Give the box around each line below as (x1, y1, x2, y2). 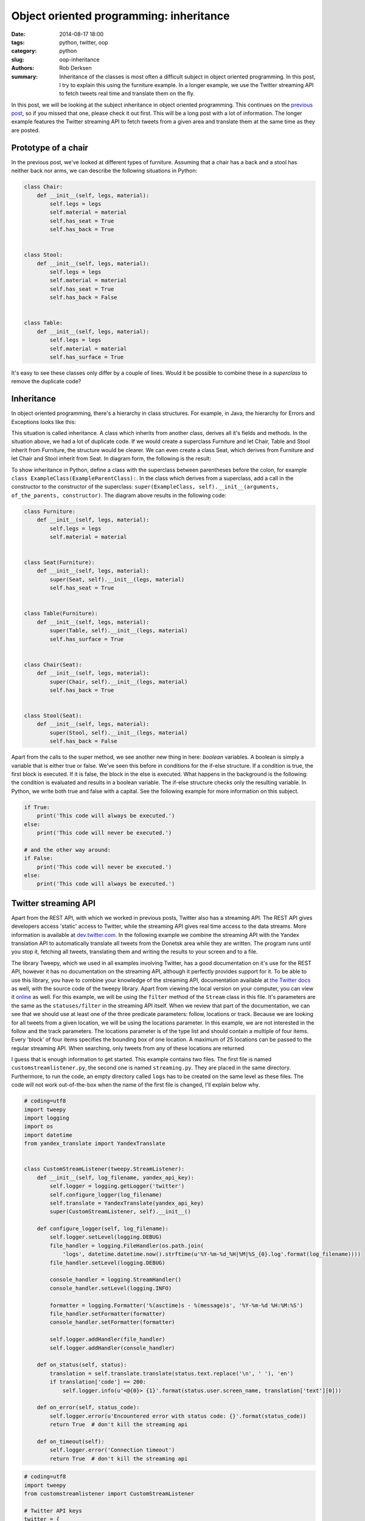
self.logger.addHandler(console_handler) (49, 1345, 175, 1351)
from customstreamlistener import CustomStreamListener (24, 1490, 195, 1497)
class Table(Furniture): (24, 610, 99, 617)
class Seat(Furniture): (24, 559, 96, 566)
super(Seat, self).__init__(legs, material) (49, 576, 185, 583)
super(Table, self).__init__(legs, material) (49, 627, 188, 634)
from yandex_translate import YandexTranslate (24, 1140, 165, 1147)
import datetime (24, 1132, 73, 1138)
